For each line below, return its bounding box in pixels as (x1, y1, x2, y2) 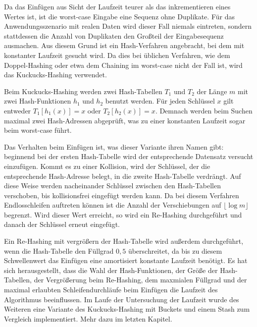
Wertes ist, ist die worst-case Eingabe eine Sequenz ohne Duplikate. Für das (4, 11, 235, 21)
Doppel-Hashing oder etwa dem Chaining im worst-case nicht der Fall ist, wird (4, 59, 243, 70)
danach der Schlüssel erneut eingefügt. (4, 219, 120, 229)
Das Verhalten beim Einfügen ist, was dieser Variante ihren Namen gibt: (4, 141, 224, 152)
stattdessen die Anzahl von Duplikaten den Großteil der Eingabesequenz (4, 30, 224, 41)
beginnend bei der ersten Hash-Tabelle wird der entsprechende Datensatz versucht (4, 151, 254, 162)
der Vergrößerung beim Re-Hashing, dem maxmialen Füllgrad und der (34, 274, 247, 285)
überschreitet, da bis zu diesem (128, 245, 222, 256)
